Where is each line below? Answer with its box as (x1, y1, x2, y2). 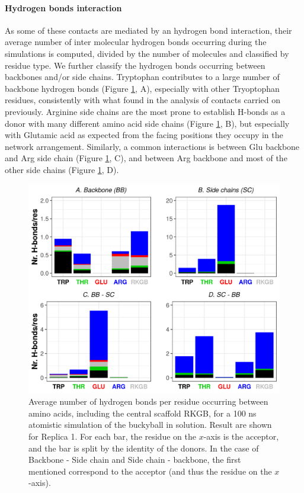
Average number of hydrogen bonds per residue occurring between (28, 395, 268, 408)
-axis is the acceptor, (203, 430, 279, 443)
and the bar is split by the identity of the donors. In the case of (28, 441, 259, 454)
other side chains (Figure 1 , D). (5, 163, 119, 175)
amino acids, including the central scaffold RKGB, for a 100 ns (28, 406, 257, 419)
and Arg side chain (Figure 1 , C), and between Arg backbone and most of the (5, 152, 287, 164)
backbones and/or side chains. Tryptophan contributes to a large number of (5, 71, 280, 83)
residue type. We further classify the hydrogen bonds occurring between (5, 59, 265, 71)
